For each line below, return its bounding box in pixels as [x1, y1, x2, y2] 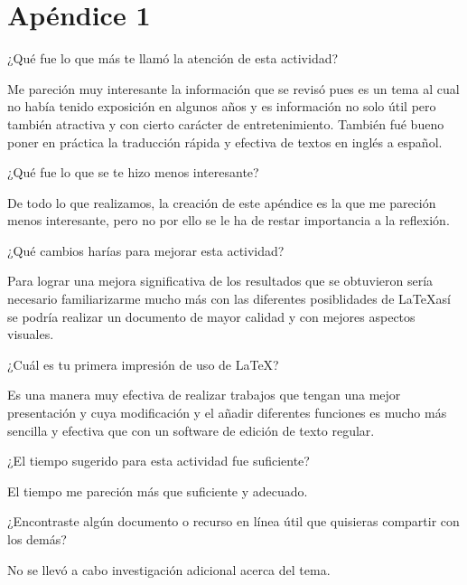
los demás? [7, 530, 67, 548]
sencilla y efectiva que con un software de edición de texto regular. [7, 420, 375, 439]
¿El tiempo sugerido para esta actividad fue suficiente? [7, 451, 310, 470]
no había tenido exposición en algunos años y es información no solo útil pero [7, 97, 436, 116]
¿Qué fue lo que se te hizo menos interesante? [7, 163, 259, 182]
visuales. [7, 325, 54, 344]
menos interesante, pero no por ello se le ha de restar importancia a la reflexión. [7, 211, 450, 230]
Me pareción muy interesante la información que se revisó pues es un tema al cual [7, 79, 460, 98]
